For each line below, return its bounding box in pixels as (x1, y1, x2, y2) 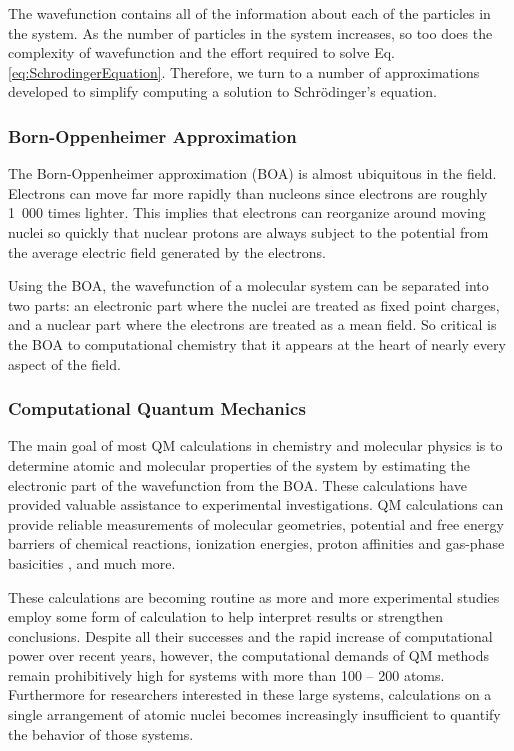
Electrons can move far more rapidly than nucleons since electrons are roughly (8, 182, 488, 203)
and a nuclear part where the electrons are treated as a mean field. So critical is (8, 314, 497, 335)
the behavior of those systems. (8, 723, 194, 744)
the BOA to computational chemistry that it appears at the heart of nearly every (8, 333, 506, 354)
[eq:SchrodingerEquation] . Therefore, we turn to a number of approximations (8, 61, 480, 82)
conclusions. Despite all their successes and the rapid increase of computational (8, 625, 493, 646)
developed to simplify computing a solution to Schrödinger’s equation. (8, 81, 437, 102)
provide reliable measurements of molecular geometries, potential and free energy (8, 513, 504, 534)
